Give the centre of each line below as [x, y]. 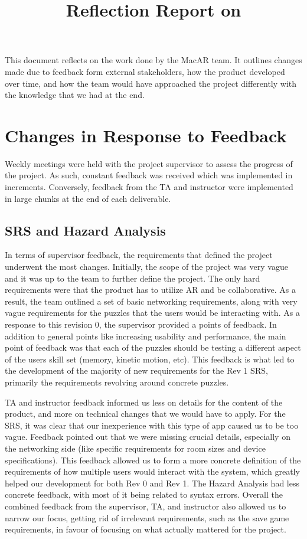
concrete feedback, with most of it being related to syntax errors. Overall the [144, 494]
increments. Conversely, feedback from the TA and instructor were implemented [149, 187]
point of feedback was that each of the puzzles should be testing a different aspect [153, 347]
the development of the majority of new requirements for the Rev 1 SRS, [136, 370]
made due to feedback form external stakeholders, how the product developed [145, 71]
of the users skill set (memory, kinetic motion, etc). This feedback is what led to [150, 359]
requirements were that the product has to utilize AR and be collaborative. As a [150, 290]
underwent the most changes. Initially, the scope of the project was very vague [146, 267]
